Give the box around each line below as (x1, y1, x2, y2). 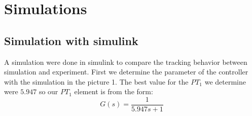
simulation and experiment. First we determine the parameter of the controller (4, 66, 248, 77)
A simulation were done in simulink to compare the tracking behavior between (4, 56, 247, 67)
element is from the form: (74, 86, 153, 97)
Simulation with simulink (4, 32, 138, 48)
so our (39, 86, 58, 97)
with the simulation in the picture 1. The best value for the (4, 76, 189, 87)
